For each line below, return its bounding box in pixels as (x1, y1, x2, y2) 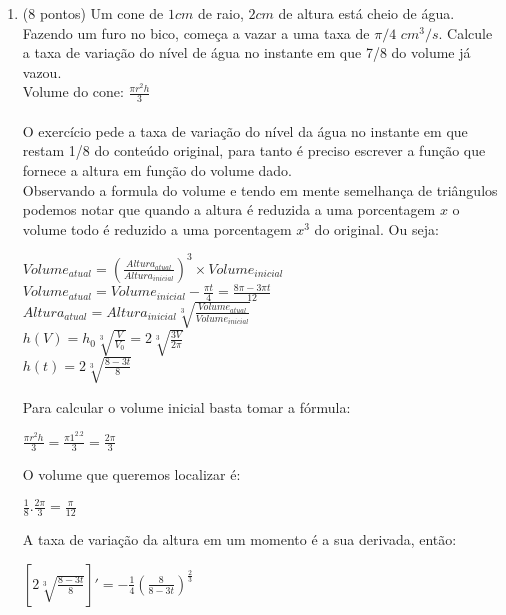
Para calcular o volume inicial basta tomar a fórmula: (22, 396, 351, 417)
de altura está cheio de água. (278, 3, 455, 23)
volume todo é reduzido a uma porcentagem (22, 218, 292, 239)
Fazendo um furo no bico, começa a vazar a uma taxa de (22, 22, 370, 43)
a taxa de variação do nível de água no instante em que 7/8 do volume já (22, 42, 471, 63)
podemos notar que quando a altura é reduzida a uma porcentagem (22, 199, 436, 220)
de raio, (197, 3, 244, 23)
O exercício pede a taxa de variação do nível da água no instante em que (22, 120, 468, 141)
